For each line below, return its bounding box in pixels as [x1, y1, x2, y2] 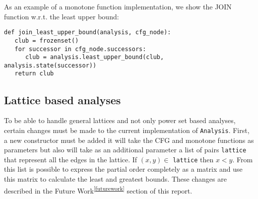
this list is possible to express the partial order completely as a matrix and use [4, 164, 243, 174]
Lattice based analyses [4, 92, 121, 107]
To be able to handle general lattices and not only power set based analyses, [4, 115, 236, 126]
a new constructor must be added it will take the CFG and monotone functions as [4, 134, 254, 145]
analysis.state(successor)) [4, 62, 97, 69]
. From [232, 154, 253, 164]
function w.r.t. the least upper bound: [4, 11, 119, 21]
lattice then [173, 154, 214, 164]
